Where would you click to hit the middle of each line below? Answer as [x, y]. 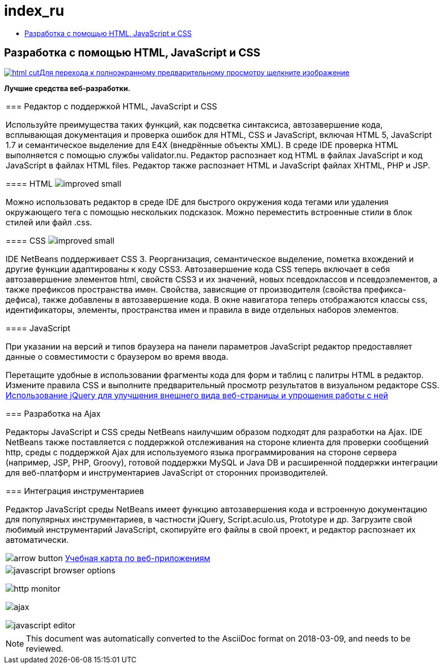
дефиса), [23, 299]
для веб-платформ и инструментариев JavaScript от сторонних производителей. [167, 472]
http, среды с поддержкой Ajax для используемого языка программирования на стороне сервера [201, 452]
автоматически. [37, 540]
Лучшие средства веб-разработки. [67, 88]
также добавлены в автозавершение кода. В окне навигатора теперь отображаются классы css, [235, 299]
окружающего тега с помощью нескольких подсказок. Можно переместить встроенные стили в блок [209, 212]
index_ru [34, 11]
